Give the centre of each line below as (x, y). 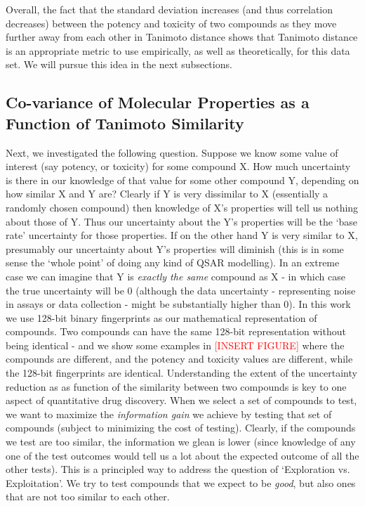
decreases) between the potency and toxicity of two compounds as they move (171, 23)
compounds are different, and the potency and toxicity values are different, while (179, 359)
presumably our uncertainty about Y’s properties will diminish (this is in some (175, 248)
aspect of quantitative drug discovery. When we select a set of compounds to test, (181, 400)
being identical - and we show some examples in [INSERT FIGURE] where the (175, 345)
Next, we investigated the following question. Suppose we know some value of (172, 152)
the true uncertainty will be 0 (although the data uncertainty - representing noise (181, 290)
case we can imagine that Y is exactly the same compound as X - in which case (175, 276)
